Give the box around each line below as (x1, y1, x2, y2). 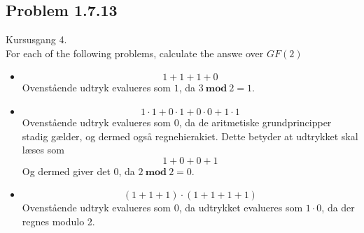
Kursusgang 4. (6, 32, 67, 47)
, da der (321, 200, 355, 215)
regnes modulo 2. (22, 213, 95, 228)
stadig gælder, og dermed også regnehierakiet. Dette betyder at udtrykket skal (22, 128, 358, 143)
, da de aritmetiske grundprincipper (178, 114, 332, 129)
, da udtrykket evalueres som (178, 200, 303, 215)
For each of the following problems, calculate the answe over (6, 45, 264, 60)
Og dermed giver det (22, 163, 111, 178)
